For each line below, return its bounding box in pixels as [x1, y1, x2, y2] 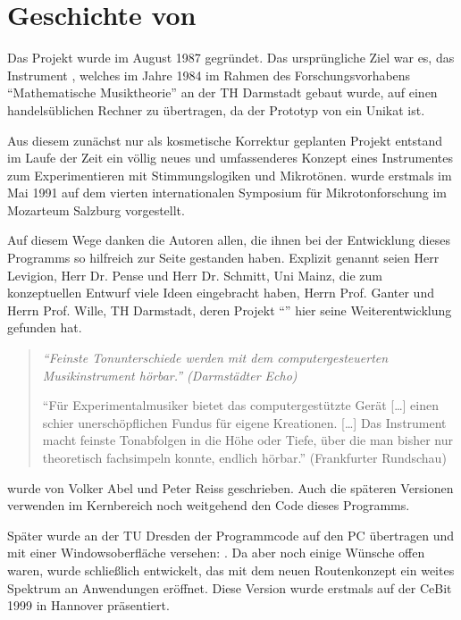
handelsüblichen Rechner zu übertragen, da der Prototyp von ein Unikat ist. [7, 100, 425, 119]
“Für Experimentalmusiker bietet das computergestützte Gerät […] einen [42, 396, 440, 415]
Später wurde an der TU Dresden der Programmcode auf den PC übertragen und [7, 525, 454, 544]
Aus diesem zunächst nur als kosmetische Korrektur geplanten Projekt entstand [7, 130, 443, 149]
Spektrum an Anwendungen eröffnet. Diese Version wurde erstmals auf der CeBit [7, 578, 452, 597]
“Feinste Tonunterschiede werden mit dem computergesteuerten [42, 348, 389, 367]
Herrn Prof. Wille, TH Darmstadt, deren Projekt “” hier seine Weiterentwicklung [7, 300, 452, 319]
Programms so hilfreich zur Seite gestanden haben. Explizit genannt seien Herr [7, 248, 440, 267]
